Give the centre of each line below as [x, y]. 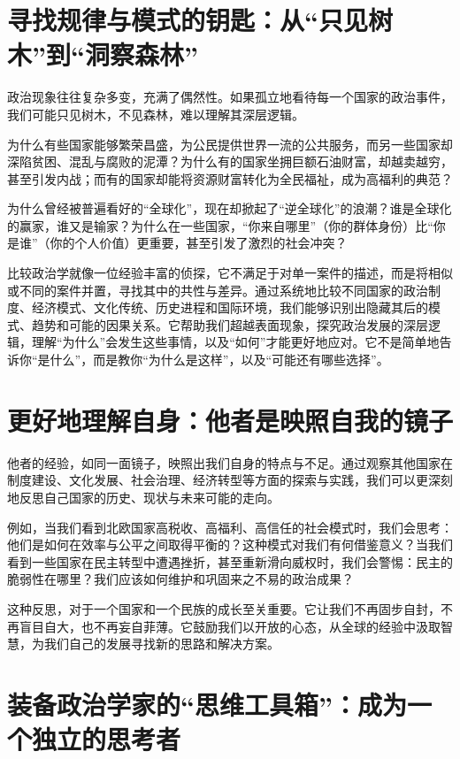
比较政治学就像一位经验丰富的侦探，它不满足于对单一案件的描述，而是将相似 [230, 273]
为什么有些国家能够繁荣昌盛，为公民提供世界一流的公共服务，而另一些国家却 [230, 144]
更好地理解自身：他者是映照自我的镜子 [230, 420]
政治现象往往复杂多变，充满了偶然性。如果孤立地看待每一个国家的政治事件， [230, 97]
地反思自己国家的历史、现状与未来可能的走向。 [143, 497]
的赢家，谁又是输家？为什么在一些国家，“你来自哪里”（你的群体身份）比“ [220, 225]
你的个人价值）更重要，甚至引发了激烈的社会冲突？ [199, 243]
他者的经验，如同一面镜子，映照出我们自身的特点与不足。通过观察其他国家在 [230, 462]
